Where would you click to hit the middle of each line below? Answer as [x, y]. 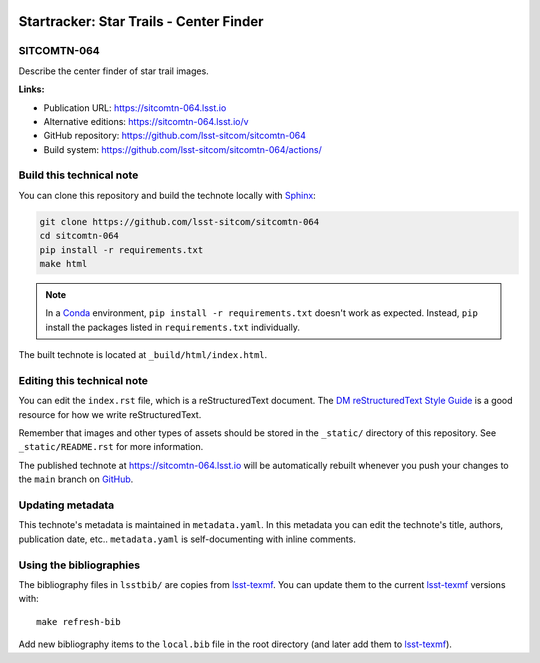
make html [63, 264]
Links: [31, 89]
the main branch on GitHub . [76, 479]
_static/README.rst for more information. [111, 447]
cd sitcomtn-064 [79, 236]
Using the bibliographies [79, 565]
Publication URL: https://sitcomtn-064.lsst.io [135, 107]
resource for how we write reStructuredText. [110, 414]
